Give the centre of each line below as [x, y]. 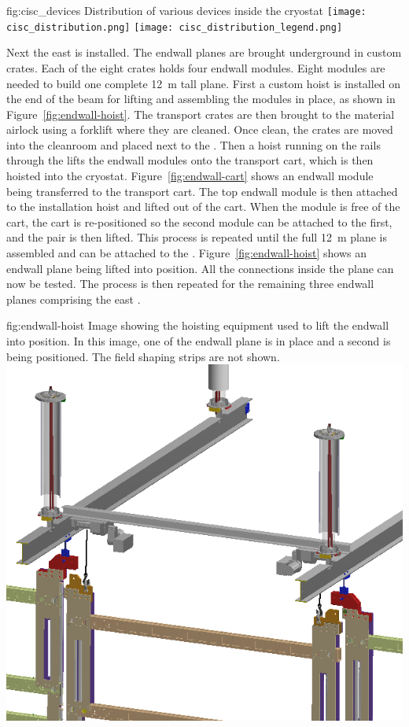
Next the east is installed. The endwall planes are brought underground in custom [204, 52]
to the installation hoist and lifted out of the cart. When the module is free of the [203, 207]
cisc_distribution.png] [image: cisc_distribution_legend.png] [175, 27]
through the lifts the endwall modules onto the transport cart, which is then [190, 160]
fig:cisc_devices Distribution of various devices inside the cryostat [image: [186, 10]
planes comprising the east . [74, 299]
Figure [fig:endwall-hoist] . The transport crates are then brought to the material [201, 114]
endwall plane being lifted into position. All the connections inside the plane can [200, 268]
